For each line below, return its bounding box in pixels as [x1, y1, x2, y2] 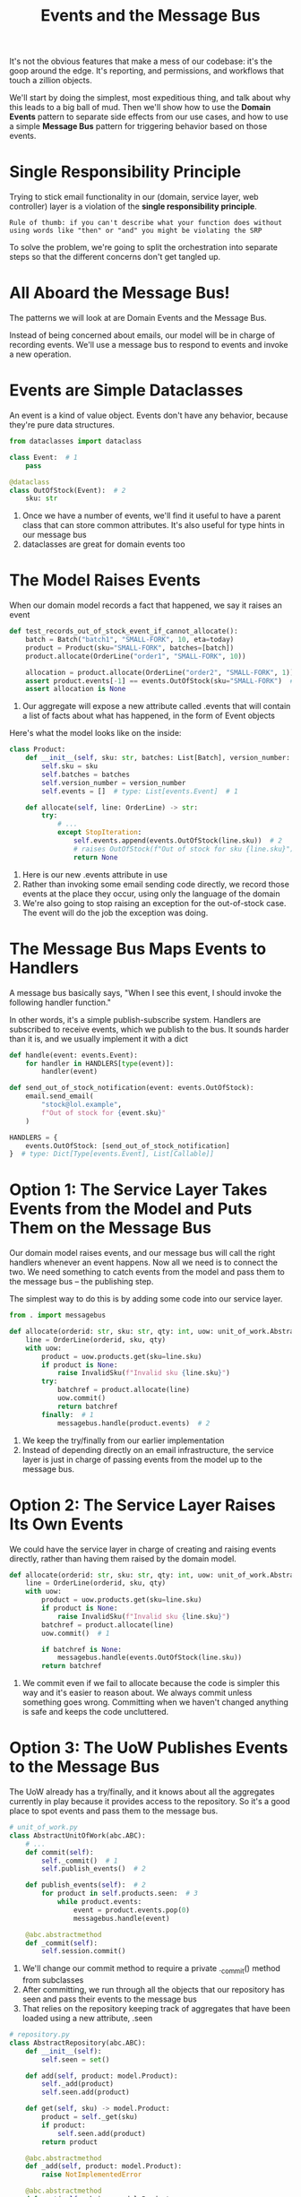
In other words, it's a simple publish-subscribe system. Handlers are [9, 1014, 262, 1025]
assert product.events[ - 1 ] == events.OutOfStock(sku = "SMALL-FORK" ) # [25, 676, 295, 686]
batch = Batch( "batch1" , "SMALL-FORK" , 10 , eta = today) [25, 636, 235, 644]
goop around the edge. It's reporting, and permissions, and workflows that [9, 65, 285, 76]
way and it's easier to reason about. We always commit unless [21, 1687, 253, 1699]
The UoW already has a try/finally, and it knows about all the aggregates [9, 1786, 275, 1797]
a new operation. [9, 349, 72, 359]
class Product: [9, 745, 66, 754]
